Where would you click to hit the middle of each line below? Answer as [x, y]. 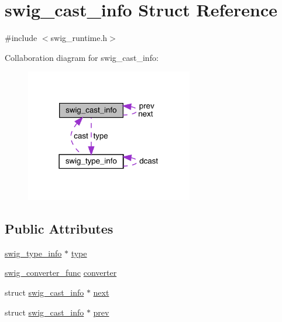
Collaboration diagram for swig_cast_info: [82, 57]
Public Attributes [59, 229]
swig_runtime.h [79, 38]
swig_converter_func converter [61, 273]
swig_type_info [33, 253]
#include [21, 38]
